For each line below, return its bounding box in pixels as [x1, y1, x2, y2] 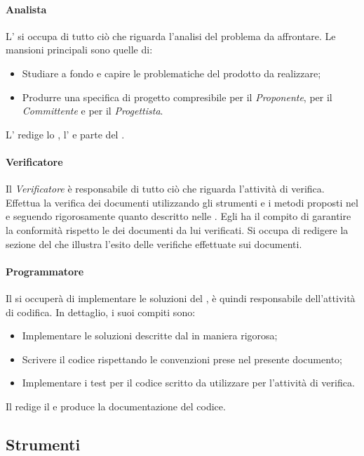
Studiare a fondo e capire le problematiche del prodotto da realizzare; [22, 65, 321, 80]
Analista [6, 1, 47, 16]
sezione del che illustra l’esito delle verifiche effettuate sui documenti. [6, 236, 302, 251]
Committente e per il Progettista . [22, 103, 163, 118]
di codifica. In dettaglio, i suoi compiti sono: [6, 304, 196, 319]
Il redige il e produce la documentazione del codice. [6, 398, 226, 413]
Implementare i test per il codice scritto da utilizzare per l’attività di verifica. [22, 375, 355, 390]
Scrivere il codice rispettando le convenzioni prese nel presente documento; [22, 351, 342, 366]
